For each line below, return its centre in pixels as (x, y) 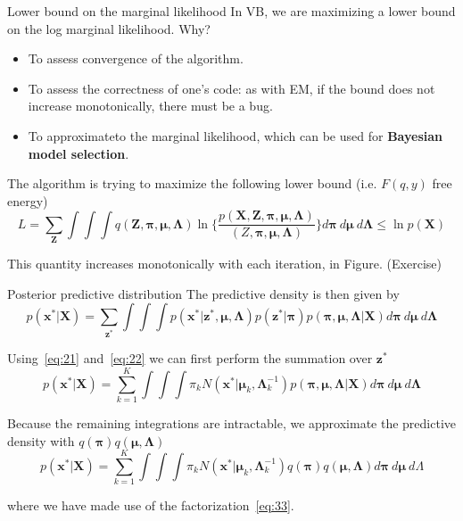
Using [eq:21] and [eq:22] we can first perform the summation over (190, 358)
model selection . (79, 153)
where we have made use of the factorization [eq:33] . (151, 505)
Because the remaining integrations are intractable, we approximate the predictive (232, 422)
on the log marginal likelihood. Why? (109, 28)
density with (41, 440)
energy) (28, 200)
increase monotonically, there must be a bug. (150, 106)
